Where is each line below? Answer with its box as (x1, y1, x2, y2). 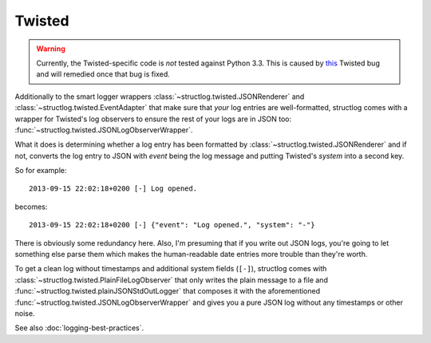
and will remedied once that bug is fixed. (36, 69, 171, 79)
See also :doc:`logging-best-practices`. (14, 323, 144, 333)
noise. (14, 308, 35, 318)
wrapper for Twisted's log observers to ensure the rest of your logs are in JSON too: (14, 114, 292, 124)
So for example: (14, 166, 67, 175)
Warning (36, 44, 65, 53)
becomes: (14, 202, 48, 211)
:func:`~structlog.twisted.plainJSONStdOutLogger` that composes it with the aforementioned (14, 286, 321, 296)
